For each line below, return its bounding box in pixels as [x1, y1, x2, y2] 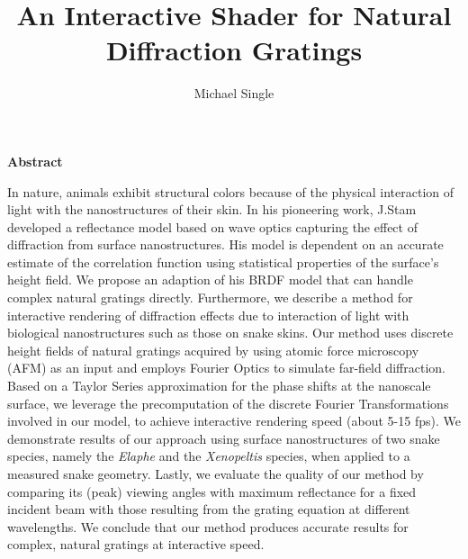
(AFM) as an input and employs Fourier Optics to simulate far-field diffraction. [7, 358, 446, 377]
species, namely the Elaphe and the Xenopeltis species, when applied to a [7, 446, 410, 465]
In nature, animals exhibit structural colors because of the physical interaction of [7, 182, 454, 201]
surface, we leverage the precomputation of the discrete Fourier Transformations [7, 393, 449, 412]
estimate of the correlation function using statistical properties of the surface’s [7, 252, 439, 271]
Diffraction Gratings [105, 32, 363, 68]
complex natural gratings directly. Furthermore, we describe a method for [7, 288, 413, 307]
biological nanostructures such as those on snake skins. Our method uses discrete [7, 323, 454, 342]
